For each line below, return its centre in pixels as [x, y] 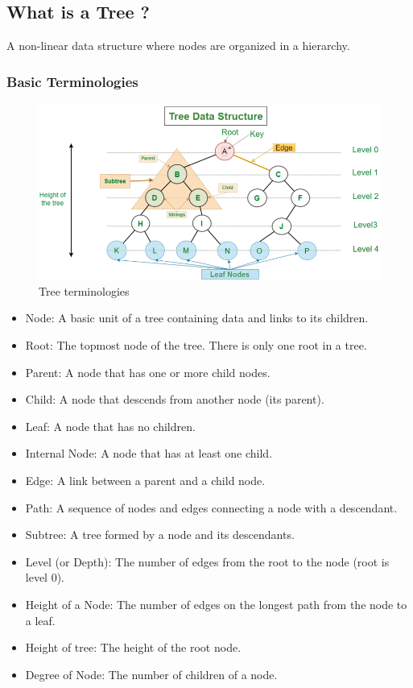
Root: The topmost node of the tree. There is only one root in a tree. [196, 344]
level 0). [45, 577]
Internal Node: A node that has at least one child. [149, 453]
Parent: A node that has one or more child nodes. [148, 372]
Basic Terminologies [72, 81]
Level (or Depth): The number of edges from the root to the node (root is [207, 561]
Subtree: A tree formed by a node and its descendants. [160, 535]
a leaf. [40, 620]
